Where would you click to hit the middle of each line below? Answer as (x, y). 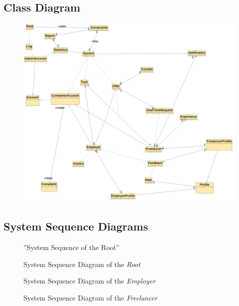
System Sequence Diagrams (76, 226)
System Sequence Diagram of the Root (82, 264)
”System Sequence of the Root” (72, 247)
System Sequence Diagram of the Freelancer (91, 297)
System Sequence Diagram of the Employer (90, 281)
